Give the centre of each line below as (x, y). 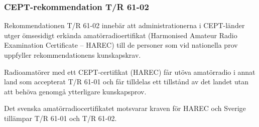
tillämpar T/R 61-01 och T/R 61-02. (60, 118)
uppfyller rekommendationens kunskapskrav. (73, 55)
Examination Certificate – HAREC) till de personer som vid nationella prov (121, 45)
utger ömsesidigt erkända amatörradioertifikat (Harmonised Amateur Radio (121, 35)
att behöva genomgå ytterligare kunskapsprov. (75, 91)
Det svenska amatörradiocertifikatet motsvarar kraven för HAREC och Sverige (125, 108)
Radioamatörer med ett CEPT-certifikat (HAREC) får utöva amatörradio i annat (130, 72)
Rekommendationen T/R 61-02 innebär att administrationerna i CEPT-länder (124, 25)
